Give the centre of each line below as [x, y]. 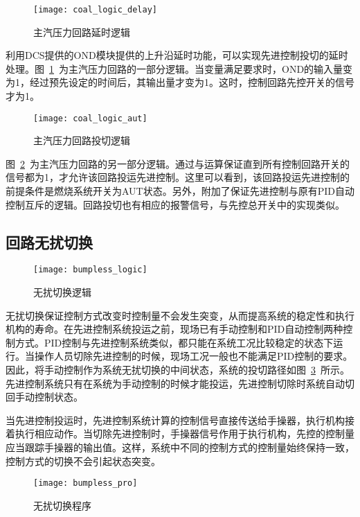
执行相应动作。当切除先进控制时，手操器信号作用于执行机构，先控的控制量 [184, 433]
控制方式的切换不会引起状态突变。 [83, 461]
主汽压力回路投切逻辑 [82, 140]
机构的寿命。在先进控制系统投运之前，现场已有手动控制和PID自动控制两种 [174, 329]
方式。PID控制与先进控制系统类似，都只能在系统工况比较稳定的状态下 [174, 342]
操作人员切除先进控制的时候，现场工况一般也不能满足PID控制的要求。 [193, 356]
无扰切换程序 [62, 505]
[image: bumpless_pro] [85, 483]
